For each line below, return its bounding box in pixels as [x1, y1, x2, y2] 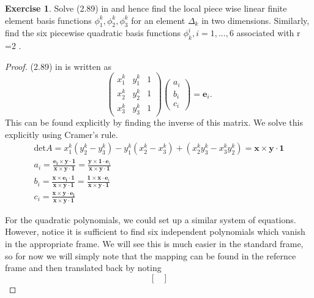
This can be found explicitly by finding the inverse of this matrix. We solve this [5, 116, 303, 129]
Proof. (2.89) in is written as [5, 59, 111, 72]
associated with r [236, 26, 301, 39]
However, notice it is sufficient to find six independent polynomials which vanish [5, 225, 305, 238]
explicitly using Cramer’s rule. [5, 128, 118, 140]
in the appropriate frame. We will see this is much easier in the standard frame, [5, 237, 304, 250]
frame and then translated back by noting [5, 261, 162, 274]
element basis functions [5, 13, 92, 26]
